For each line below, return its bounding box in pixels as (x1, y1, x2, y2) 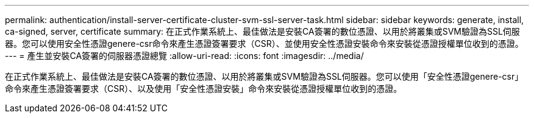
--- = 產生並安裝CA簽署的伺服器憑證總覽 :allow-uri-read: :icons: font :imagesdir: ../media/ (5, 50, 364, 61)
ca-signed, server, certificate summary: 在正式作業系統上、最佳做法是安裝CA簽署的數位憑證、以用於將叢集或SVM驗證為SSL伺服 (5, 26, 520, 36)
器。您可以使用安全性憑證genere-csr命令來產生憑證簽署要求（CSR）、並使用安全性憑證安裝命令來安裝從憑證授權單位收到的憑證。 (5, 38, 524, 49)
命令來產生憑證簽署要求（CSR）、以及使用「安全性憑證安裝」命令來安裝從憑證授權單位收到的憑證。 (5, 83, 402, 94)
